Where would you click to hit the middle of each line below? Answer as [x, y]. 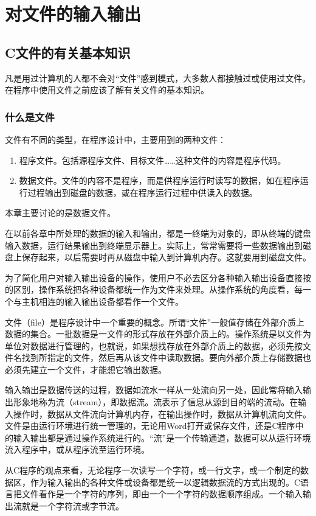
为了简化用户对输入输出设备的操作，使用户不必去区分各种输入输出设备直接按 [158, 277]
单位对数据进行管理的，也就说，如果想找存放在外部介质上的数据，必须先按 [154, 345]
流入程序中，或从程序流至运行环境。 [77, 449]
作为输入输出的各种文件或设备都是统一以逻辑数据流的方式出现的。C [165, 482]
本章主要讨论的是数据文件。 [60, 213]
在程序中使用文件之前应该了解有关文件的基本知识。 [107, 90]
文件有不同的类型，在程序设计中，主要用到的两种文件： [115, 139]
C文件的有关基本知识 [68, 52]
